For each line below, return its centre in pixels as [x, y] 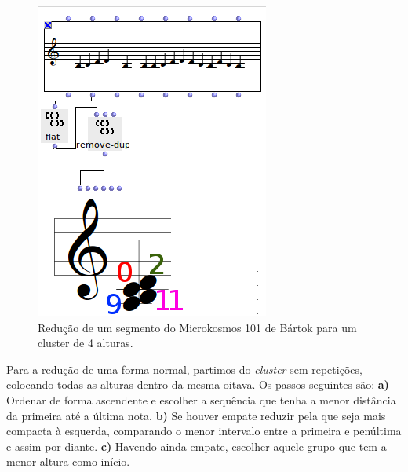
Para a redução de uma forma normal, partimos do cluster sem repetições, [184, 369]
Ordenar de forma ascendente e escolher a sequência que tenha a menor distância [201, 399]
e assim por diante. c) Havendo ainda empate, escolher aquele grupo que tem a [197, 446]
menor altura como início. [68, 461]
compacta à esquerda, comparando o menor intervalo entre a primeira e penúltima [204, 431]
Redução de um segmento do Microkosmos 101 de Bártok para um [197, 327]
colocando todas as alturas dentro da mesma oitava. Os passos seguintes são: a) [198, 384]
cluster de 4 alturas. [86, 343]
